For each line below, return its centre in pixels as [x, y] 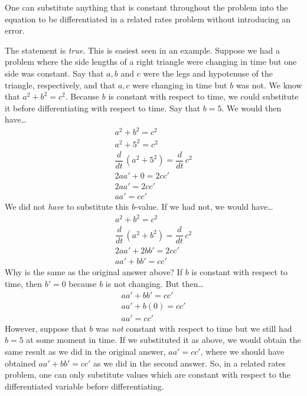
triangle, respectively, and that [60, 85]
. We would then [252, 108]
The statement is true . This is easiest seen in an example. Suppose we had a [143, 50]
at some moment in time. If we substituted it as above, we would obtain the [164, 340]
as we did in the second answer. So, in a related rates [190, 363]
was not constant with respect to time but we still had [194, 328]
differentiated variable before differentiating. [84, 386]
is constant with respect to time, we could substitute [203, 96]
